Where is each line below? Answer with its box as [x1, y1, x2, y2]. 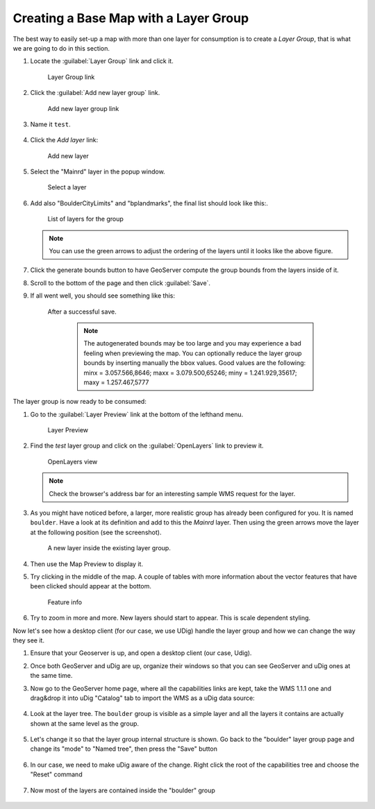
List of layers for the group [47, 215, 124, 223]
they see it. [12, 636, 45, 645]
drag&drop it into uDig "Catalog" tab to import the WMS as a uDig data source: [30, 694, 255, 702]
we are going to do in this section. [12, 44, 110, 52]
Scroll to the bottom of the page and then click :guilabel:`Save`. [30, 278, 211, 287]
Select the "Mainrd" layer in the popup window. [30, 167, 166, 176]
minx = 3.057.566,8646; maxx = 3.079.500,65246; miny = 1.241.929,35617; [83, 368, 297, 377]
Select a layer [47, 183, 87, 191]
